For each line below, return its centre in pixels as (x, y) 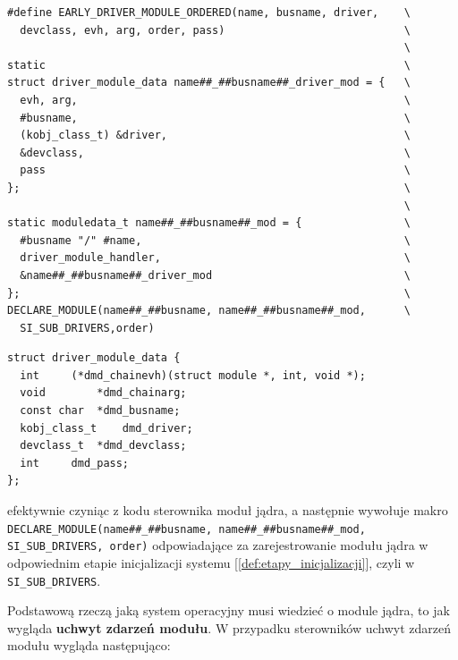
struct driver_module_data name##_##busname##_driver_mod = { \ (209, 83)
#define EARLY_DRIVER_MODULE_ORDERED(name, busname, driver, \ (209, 13)
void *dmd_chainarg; (103, 393)
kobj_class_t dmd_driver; (106, 428)
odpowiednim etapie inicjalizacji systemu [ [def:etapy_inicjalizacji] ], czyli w (211, 562)
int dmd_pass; (75, 463)
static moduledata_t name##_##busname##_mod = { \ (209, 223)
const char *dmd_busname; (100, 411)
